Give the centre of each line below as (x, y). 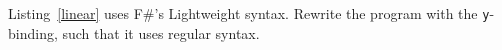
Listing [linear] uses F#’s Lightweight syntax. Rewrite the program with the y (249, 13)
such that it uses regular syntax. (161, 32)
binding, (33, 32)
